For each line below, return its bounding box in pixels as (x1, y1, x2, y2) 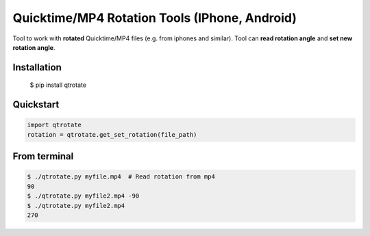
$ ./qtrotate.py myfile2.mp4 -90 (27, 192, 140, 200)
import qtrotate (27, 121, 82, 129)
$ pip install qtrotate (29, 81, 87, 89)
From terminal (12, 150, 74, 162)
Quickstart (12, 99, 60, 111)
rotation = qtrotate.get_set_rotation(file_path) (27, 131, 197, 138)
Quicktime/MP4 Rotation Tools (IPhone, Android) (12, 10, 297, 25)
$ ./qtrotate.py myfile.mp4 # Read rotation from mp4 (27, 173, 215, 181)
